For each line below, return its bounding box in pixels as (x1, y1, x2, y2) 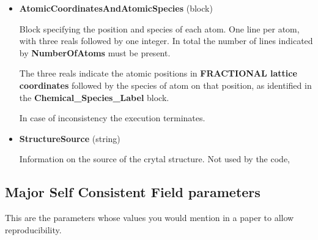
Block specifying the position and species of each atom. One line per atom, (19, 22, 300, 35)
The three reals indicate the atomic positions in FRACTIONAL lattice (19, 67, 297, 80)
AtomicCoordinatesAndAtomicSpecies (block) (19, 2, 213, 14)
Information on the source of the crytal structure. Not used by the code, (19, 152, 290, 165)
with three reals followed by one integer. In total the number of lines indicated (19, 34, 313, 47)
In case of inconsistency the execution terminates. (19, 111, 205, 124)
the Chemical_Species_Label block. (19, 91, 169, 103)
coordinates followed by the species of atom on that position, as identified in (19, 78, 312, 91)
